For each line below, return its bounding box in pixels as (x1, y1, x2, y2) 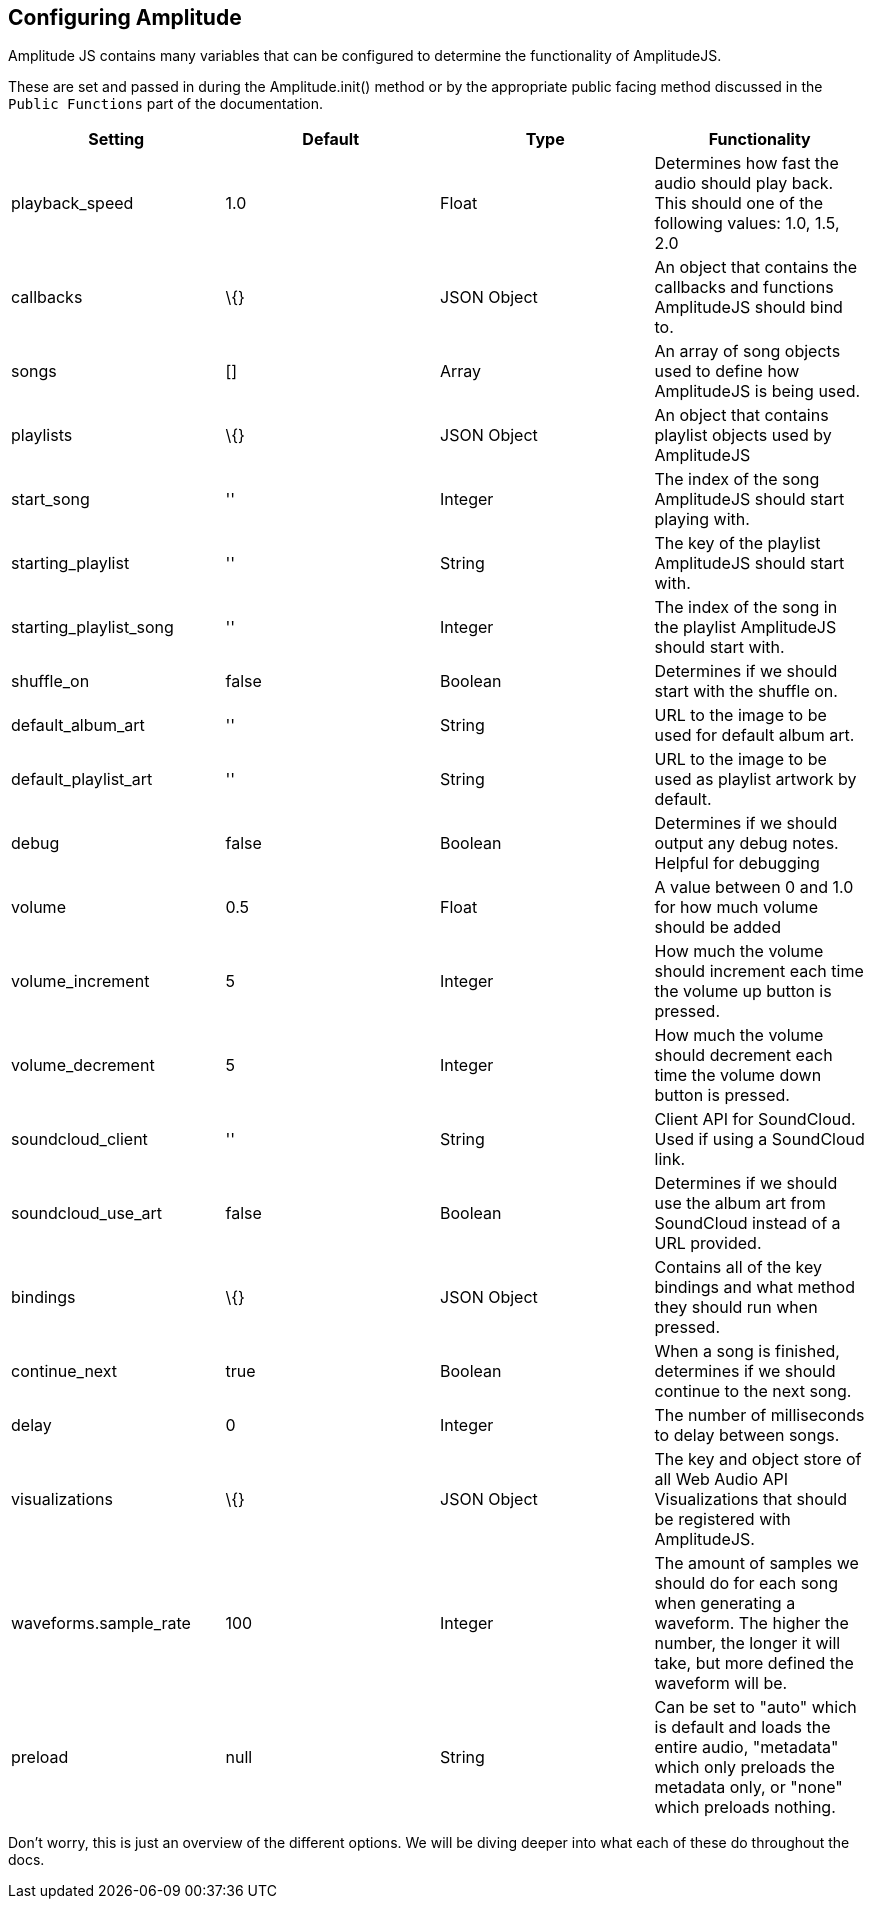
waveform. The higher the (654, 1613, 849, 1634)
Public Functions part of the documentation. (8, 95, 323, 113)
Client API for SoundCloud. (654, 1109, 856, 1130)
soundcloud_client (11, 1129, 148, 1150)
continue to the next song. (654, 1381, 852, 1402)
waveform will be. (654, 1673, 788, 1694)
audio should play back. (654, 173, 834, 194)
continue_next (11, 1361, 118, 1382)
